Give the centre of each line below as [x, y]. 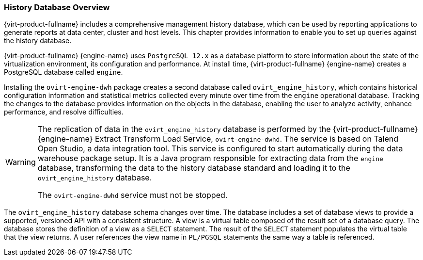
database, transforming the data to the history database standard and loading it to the [194, 168]
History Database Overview [57, 7]
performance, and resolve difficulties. [64, 112]
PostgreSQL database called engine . [63, 72]
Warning [21, 162]
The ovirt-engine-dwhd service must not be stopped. [133, 195]
